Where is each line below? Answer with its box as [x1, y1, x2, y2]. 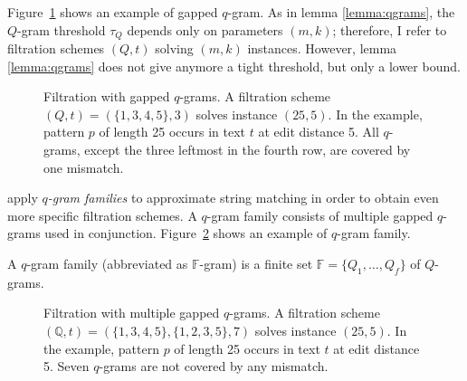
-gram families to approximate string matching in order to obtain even [47, 188, 439, 207]
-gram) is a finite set [199, 253, 313, 272]
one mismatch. [43, 157, 124, 176]
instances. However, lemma [247, 39, 397, 58]
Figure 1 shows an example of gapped [7, 3, 218, 21]
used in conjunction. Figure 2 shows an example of [44, 224, 328, 243]
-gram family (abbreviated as [26, 253, 188, 272]
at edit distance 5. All [258, 122, 379, 141]
